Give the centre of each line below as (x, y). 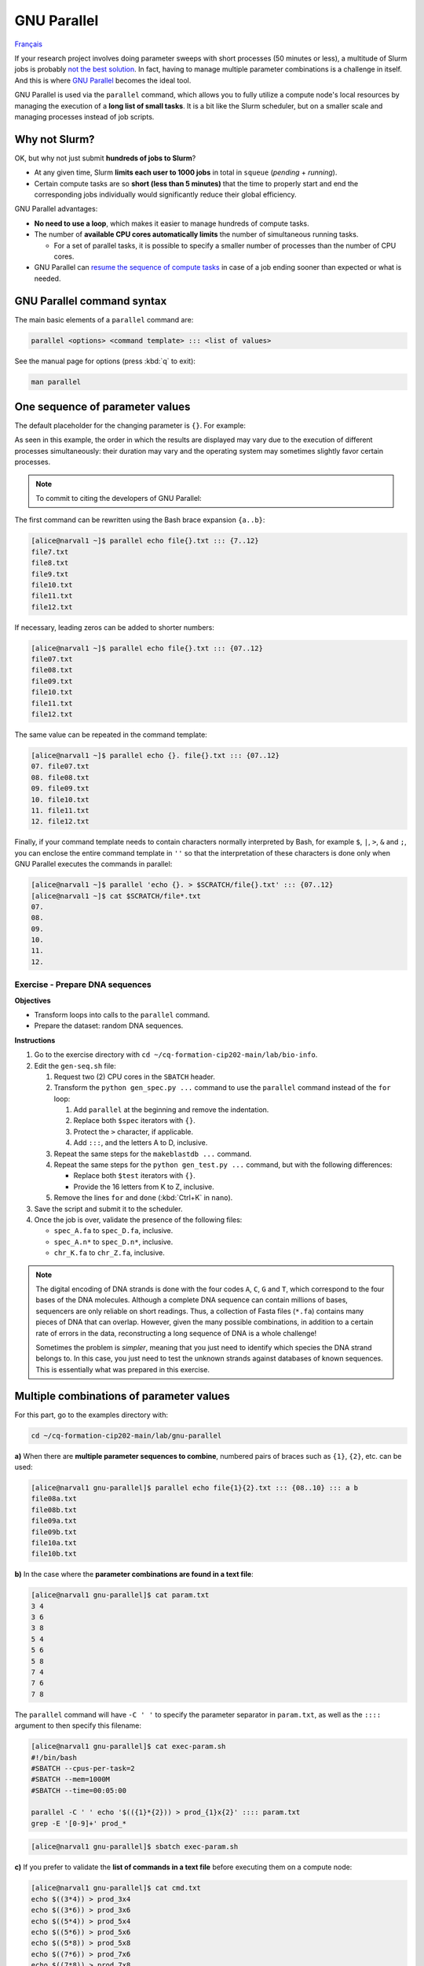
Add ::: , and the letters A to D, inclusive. (141, 1143)
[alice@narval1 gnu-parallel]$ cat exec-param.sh (128, 1747)
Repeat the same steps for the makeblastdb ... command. (153, 1154)
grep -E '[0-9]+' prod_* (79, 1823)
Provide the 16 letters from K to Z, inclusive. (144, 1187)
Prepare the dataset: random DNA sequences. (109, 1025)
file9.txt (50, 574)
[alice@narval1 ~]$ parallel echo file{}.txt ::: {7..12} (145, 541)
